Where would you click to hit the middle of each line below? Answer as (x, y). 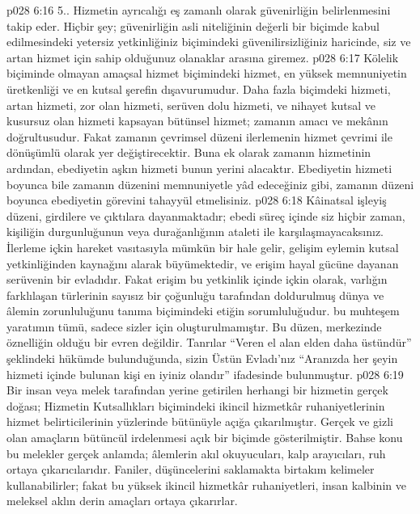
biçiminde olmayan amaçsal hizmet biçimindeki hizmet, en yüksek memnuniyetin (207, 73)
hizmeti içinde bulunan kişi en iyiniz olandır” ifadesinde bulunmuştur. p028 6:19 (205, 374)
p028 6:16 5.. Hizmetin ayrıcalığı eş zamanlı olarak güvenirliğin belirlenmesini (199, 10)
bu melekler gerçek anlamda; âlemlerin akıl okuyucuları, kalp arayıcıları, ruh (196, 453)
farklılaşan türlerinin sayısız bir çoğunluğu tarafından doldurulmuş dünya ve (195, 295)
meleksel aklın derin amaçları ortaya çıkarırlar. (122, 501)
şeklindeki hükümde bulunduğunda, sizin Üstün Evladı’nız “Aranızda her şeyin (202, 358)
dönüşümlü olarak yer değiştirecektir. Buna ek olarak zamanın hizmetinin (189, 152)
